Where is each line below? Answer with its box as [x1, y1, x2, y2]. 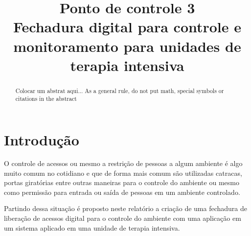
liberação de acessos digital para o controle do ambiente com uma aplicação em [4, 212, 241, 223]
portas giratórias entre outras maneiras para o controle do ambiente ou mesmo [4, 177, 239, 188]
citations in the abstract [15, 94, 77, 103]
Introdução [4, 130, 79, 150]
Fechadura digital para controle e [13, 17, 242, 37]
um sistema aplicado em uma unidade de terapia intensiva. [4, 222, 180, 233]
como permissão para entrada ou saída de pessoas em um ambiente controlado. [4, 187, 240, 197]
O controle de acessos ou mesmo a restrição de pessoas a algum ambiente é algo [4, 158, 243, 168]
